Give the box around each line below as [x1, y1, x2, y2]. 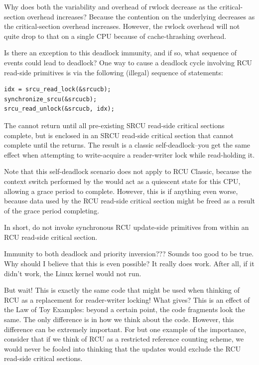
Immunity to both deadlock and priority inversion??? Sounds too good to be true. [4, 248, 254, 259]
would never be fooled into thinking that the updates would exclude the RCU [4, 343, 241, 354]
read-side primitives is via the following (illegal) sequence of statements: [4, 67, 223, 77]
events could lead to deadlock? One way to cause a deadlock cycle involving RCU [4, 57, 253, 67]
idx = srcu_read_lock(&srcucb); [4, 86, 111, 93]
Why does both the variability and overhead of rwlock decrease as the [4, 1, 217, 11]
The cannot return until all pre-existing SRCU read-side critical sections [4, 120, 225, 130]
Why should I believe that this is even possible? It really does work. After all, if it [4, 258, 255, 269]
